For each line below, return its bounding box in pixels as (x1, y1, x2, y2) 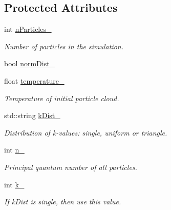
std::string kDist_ (4, 110, 60, 121)
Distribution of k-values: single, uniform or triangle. (4, 127, 167, 138)
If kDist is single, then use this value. (4, 196, 121, 207)
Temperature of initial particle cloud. (4, 92, 119, 103)
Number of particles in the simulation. (4, 41, 124, 51)
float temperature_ (4, 75, 65, 86)
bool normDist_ (4, 58, 55, 69)
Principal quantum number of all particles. (4, 161, 137, 172)
